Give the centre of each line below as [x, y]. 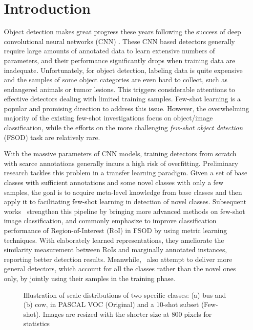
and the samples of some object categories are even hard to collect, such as [116, 80]
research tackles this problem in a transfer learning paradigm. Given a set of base [126, 173]
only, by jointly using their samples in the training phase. [90, 278]
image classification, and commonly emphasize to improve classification [110, 221]
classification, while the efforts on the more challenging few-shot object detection [124, 128]
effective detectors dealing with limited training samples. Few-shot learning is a [122, 99]
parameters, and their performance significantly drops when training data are [120, 60]
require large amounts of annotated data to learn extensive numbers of [110, 51]
